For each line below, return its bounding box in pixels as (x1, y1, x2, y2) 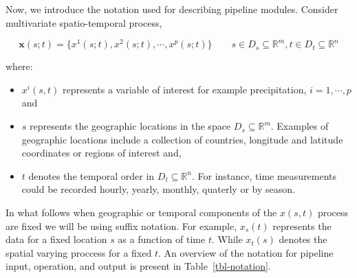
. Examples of (270, 119, 329, 133)
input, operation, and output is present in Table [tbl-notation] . (6, 259, 271, 273)
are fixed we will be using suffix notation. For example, (6, 218, 237, 233)
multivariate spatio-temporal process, (6, 15, 162, 30)
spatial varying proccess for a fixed (6, 245, 152, 259)
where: (6, 59, 33, 73)
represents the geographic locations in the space (30, 119, 231, 133)
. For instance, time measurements (191, 168, 337, 183)
